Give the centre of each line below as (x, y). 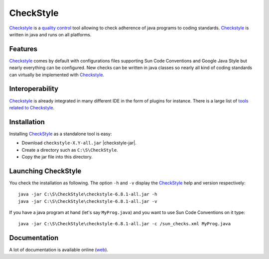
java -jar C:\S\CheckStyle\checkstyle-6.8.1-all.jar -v (88, 201)
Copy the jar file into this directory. (57, 157)
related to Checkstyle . (32, 107)
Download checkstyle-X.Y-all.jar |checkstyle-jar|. (79, 143)
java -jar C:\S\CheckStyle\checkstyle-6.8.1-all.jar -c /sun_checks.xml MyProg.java (125, 224)
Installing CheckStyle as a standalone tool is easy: (61, 134)
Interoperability (34, 89)
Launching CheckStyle (45, 171)
